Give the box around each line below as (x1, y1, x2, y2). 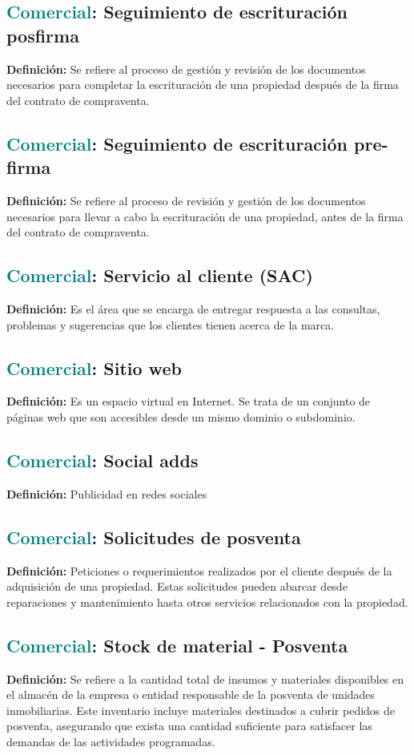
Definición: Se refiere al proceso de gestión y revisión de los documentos (6, 60, 366, 77)
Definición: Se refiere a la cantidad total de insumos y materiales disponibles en (6, 670, 404, 687)
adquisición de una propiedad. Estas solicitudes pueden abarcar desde (6, 578, 348, 595)
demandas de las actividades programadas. (6, 733, 215, 749)
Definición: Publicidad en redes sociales (6, 485, 207, 502)
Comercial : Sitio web (6, 355, 182, 380)
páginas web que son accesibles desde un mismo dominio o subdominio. (6, 408, 356, 425)
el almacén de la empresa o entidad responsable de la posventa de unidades (6, 686, 376, 703)
